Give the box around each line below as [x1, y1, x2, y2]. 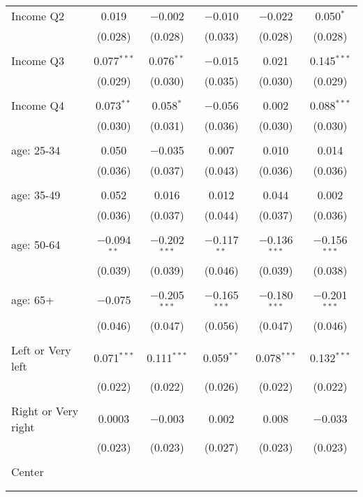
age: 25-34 [11, 142, 61, 158]
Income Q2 [11, 8, 64, 24]
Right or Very [11, 402, 79, 419]
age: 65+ [11, 291, 54, 308]
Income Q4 [11, 97, 64, 113]
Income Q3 [11, 52, 64, 69]
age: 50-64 [11, 236, 61, 253]
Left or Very [11, 341, 71, 358]
